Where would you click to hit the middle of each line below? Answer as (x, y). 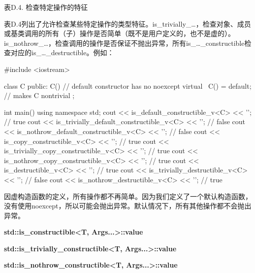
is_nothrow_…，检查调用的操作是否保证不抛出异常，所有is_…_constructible (124, 43)
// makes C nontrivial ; (39, 95)
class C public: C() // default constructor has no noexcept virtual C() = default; (128, 85)
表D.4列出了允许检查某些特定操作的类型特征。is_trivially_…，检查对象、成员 (127, 23)
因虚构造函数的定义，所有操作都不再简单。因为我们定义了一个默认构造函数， (128, 196)
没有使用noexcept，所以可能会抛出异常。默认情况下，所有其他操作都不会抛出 (128, 206)
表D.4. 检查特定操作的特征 (46, 7)
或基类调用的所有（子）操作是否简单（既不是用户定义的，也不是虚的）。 (119, 33)
